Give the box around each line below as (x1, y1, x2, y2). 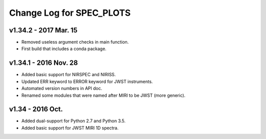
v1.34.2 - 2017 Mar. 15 (9, 26, 78, 34)
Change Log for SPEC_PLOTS (9, 7, 131, 18)
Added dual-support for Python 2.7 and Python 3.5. (21, 118, 126, 124)
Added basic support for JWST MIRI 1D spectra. (21, 125, 119, 131)
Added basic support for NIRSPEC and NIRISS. (21, 72, 116, 78)
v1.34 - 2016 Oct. (9, 105, 63, 113)
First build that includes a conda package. (21, 46, 107, 52)
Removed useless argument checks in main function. (21, 39, 129, 45)
